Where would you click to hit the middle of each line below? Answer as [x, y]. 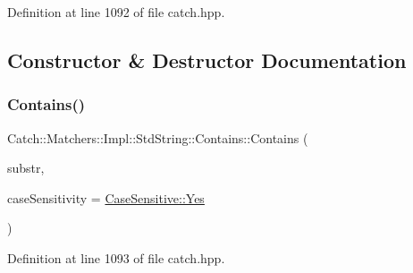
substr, [26, 168]
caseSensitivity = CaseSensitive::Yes [106, 197]
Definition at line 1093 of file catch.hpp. [116, 257]
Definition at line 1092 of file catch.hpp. [116, 12]
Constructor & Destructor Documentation [207, 60]
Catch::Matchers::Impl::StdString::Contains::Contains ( [158, 137]
